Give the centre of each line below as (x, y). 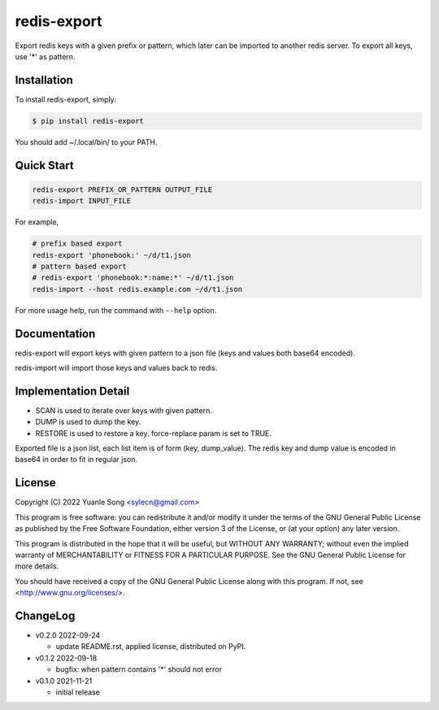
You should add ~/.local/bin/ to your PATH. (86, 142)
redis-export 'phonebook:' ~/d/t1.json (111, 255)
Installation (44, 80)
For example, (37, 222)
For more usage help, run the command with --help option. (116, 310)
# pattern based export (80, 266)
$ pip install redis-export (88, 121)
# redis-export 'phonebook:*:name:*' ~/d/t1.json (133, 278)
